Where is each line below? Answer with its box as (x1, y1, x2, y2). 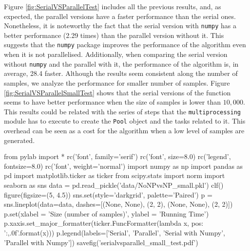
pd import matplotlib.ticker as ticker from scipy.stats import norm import (4, 170, 225, 180)
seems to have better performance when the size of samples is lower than (4, 97, 221, 107)
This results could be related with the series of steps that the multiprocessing (4, 106, 241, 116)
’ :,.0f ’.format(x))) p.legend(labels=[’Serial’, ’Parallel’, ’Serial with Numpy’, (4, 227, 226, 237)
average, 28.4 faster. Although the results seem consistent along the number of (4, 68, 238, 78)
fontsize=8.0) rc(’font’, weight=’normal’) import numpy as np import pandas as (4, 161, 243, 171)
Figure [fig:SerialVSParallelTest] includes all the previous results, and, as (4, 1, 221, 11)
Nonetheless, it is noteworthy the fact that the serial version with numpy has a (4, 20, 236, 31)
